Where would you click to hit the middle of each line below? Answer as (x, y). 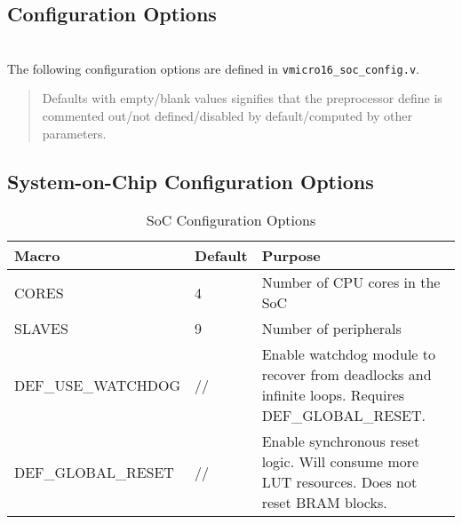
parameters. (74, 133)
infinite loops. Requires (333, 395)
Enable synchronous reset (341, 441)
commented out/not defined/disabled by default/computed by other (227, 116)
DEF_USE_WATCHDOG (98, 385)
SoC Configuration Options (231, 220)
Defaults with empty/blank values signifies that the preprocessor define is (242, 98)
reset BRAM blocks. (324, 503)
